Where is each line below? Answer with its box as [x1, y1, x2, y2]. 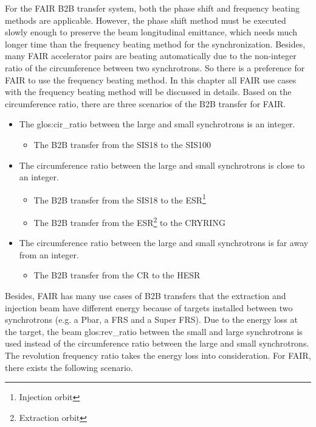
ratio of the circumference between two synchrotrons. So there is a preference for [5, 61, 305, 74]
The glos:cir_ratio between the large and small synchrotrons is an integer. [19, 118, 295, 130]
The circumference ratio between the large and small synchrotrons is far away [19, 236, 309, 249]
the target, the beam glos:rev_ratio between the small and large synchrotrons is [5, 325, 303, 337]
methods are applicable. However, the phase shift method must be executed [5, 13, 286, 26]
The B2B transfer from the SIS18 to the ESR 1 [33, 191, 206, 206]
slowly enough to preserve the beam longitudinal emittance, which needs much [5, 26, 297, 38]
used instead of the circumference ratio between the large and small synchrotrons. [5, 337, 309, 350]
